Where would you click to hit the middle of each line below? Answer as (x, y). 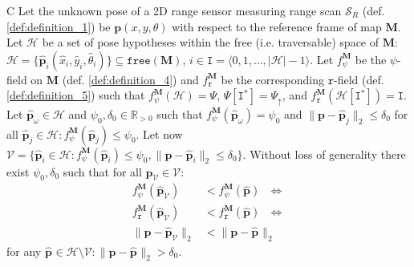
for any (24, 251)
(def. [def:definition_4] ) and (130, 79)
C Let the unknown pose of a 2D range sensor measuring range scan (174, 10)
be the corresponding (272, 79)
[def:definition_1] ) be (59, 26)
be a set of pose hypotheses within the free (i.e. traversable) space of (211, 42)
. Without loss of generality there (324, 154)
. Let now (159, 133)
